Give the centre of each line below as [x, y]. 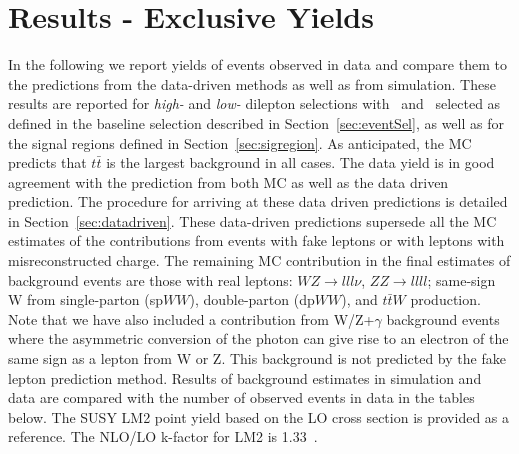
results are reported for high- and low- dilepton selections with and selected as [254, 103]
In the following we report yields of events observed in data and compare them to [257, 64]
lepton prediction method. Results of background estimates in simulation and [245, 377]
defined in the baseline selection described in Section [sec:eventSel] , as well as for [256, 122]
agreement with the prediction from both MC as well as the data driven [228, 181]
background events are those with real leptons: [150, 279]
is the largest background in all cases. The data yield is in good [300, 162]
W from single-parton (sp [86, 299]
